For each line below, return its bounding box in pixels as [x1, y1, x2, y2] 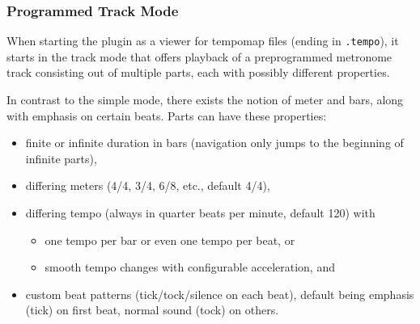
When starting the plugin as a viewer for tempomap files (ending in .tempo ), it [6, 32, 399, 49]
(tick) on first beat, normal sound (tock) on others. [25, 301, 279, 318]
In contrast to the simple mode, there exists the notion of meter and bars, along [6, 91, 404, 108]
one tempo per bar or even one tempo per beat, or [45, 231, 295, 248]
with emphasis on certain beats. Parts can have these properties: [6, 107, 327, 124]
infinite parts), [25, 149, 97, 166]
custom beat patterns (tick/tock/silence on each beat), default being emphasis [25, 285, 414, 302]
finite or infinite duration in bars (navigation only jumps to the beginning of [25, 134, 404, 151]
